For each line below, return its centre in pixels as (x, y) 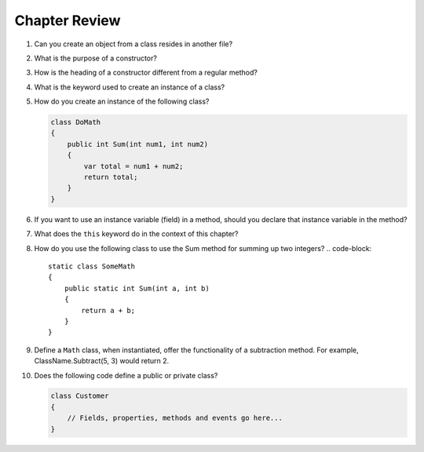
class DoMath (76, 122)
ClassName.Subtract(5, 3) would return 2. (102, 361)
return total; (111, 177)
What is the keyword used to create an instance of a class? (130, 87)
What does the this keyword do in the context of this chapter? (136, 234)
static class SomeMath (92, 266)
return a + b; (108, 310)
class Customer (80, 396)
